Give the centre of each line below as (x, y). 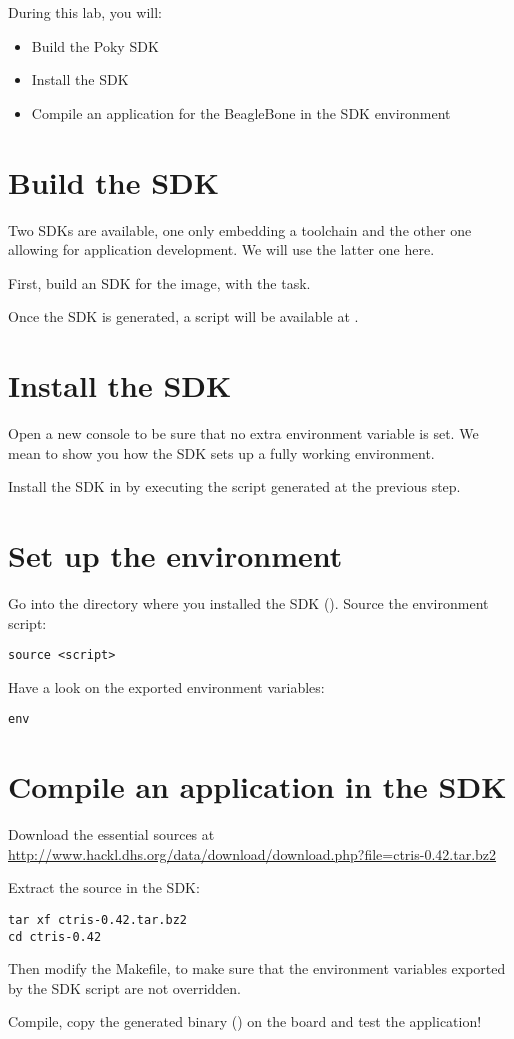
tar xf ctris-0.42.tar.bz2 (97, 919)
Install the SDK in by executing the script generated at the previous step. (234, 486)
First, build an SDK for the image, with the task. (159, 282)
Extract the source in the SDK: (104, 887)
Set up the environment (175, 554)
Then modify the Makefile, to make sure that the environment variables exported (257, 968)
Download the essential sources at (111, 834)
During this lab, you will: (85, 12)
